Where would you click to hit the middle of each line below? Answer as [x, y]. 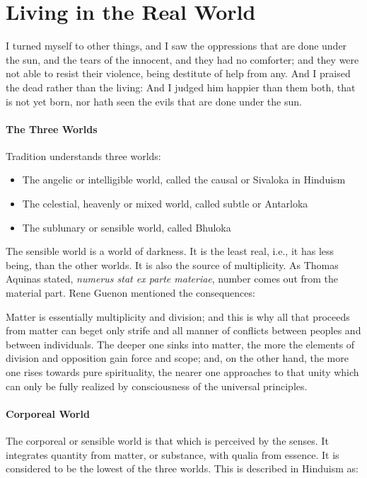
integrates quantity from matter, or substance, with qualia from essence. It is [173, 454]
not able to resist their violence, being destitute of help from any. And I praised [178, 73]
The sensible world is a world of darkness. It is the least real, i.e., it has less [170, 251]
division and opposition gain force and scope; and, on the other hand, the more [177, 358]
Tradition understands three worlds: [83, 155]
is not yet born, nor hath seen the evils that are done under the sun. [154, 101]
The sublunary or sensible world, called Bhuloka [127, 227]
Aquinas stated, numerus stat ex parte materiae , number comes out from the [172, 279]
